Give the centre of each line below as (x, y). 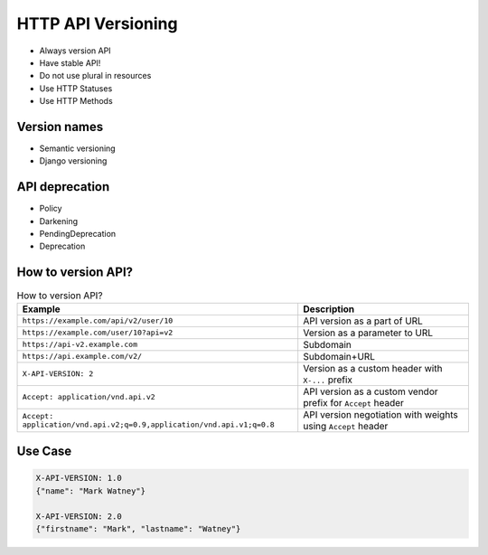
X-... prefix (328, 380)
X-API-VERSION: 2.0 (79, 516)
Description (329, 309)
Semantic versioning (78, 148)
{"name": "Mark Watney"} (91, 491)
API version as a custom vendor (371, 391)
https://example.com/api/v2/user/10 (98, 321)
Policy (51, 209)
